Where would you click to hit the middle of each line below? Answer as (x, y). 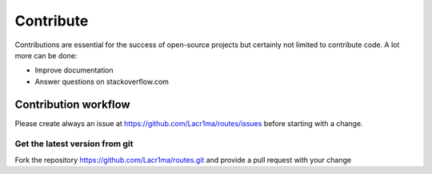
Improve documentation (74, 70)
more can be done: (46, 55)
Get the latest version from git (74, 144)
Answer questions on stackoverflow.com (102, 81)
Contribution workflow (73, 104)
